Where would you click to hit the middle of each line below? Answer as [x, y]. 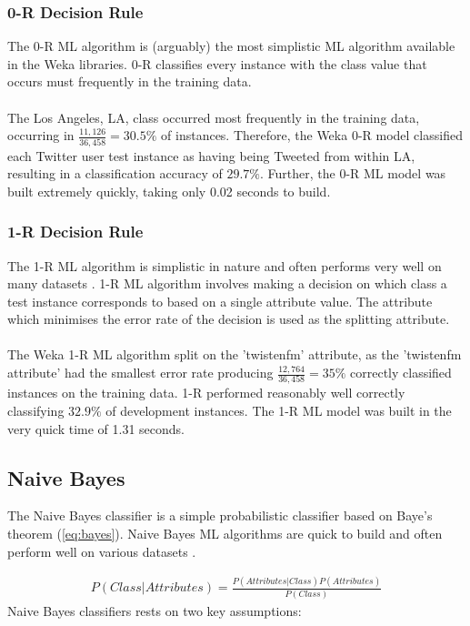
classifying [36, 410]
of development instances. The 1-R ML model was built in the [279, 410]
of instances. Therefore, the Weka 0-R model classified [312, 135]
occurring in [41, 135]
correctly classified [401, 373]
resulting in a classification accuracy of [115, 173]
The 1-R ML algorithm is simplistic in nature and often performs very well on [225, 265]
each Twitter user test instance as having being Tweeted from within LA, [211, 155]
